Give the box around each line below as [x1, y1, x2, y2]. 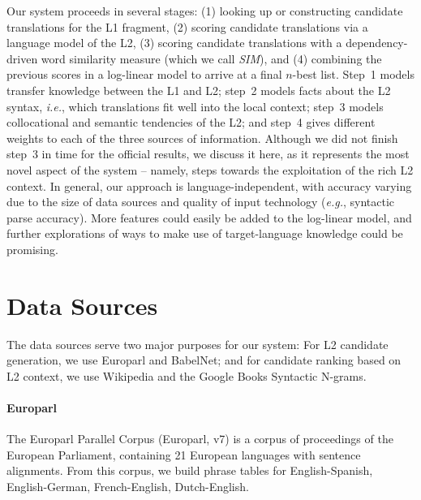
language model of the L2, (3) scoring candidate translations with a [6, 34, 342, 51]
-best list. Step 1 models [292, 66, 415, 83]
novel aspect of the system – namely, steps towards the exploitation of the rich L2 [6, 161, 414, 178]
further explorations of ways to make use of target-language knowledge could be [6, 225, 403, 242]
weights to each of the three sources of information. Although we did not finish [6, 129, 398, 146]
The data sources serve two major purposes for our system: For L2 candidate [6, 335, 389, 352]
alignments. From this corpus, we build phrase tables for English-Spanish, [6, 462, 373, 479]
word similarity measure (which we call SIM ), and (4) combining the [41, 50, 382, 67]
